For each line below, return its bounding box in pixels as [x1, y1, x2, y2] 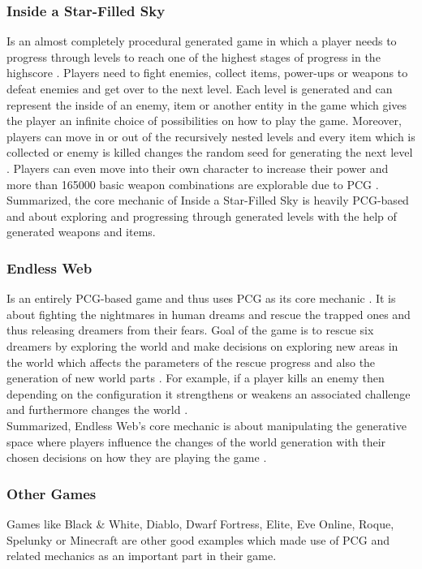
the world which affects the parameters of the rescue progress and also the [6, 353, 376, 370]
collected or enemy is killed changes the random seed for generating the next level [6, 144, 413, 161]
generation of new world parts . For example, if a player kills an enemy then [6, 369, 385, 386]
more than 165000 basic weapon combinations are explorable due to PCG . [6, 175, 379, 192]
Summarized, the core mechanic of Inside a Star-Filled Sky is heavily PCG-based [6, 192, 409, 209]
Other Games [6, 483, 97, 503]
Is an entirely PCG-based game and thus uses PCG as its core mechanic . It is [6, 290, 396, 307]
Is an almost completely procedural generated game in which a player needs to [6, 32, 397, 50]
